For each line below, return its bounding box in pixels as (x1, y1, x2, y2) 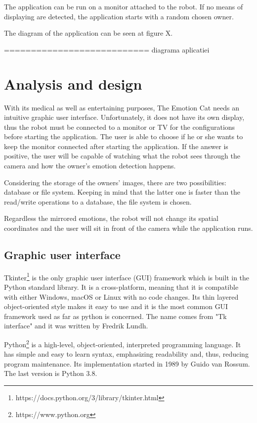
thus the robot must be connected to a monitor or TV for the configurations (4, 121, 235, 132)
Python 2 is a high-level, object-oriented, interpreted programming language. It (4, 338, 241, 349)
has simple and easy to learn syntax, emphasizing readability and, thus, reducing (4, 349, 249, 359)
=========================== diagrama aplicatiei (4, 44, 210, 54)
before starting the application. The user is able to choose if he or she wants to (4, 131, 243, 142)
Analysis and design (4, 73, 142, 94)
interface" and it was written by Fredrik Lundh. (4, 320, 148, 331)
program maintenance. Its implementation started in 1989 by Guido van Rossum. (4, 358, 250, 369)
